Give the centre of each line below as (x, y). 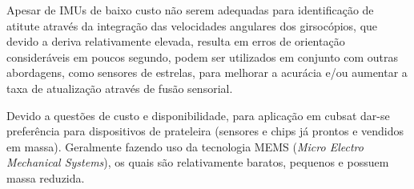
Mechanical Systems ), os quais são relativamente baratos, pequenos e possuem (198, 162)
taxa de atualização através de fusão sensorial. (120, 88)
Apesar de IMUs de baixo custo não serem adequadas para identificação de (190, 10)
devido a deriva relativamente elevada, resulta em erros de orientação (176, 41)
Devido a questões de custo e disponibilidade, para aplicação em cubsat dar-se (198, 115)
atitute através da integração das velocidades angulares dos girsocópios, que (192, 25)
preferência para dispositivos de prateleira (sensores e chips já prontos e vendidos (205, 131)
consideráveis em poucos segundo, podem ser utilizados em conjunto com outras (203, 56)
